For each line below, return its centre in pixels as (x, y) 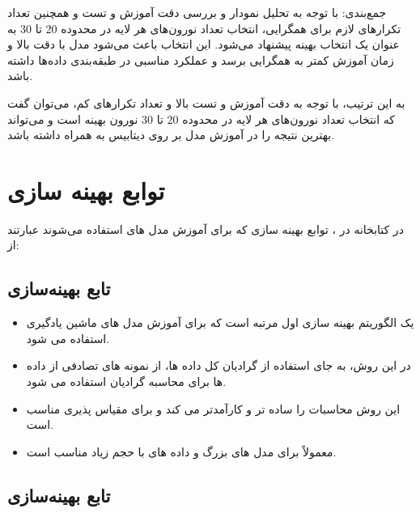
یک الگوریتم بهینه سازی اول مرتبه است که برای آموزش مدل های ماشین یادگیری (220, 322)
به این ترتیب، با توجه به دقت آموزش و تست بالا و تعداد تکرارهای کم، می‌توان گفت (206, 102)
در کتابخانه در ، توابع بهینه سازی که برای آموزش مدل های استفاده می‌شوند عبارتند (206, 229)
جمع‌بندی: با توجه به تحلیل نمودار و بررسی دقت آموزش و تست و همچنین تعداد (197, 12)
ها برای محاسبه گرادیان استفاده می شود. (126, 382)
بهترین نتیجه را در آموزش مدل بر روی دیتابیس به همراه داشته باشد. (171, 135)
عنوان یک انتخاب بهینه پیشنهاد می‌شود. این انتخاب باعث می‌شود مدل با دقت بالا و (204, 44)
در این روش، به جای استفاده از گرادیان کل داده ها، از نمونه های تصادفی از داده (218, 365)
